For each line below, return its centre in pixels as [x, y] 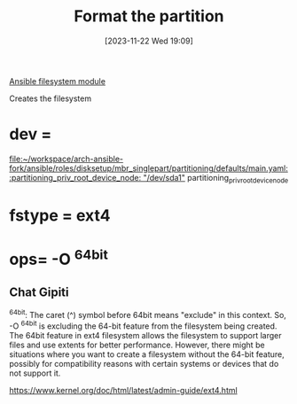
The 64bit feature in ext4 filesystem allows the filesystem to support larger [145, 335]
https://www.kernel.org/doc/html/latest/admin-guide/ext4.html [123, 390]
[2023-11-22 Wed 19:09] [149, 41]
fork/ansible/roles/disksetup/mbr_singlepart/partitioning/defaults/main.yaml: [148, 168]
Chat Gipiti [39, 292]
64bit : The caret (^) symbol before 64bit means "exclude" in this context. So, [148, 314]
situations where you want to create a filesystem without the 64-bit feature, [147, 354]
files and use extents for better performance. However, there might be [137, 345]
